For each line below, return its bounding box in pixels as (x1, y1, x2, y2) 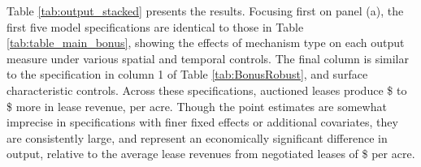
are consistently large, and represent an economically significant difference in (7, 129, 388, 146)
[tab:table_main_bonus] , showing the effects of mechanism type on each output (7, 34, 405, 51)
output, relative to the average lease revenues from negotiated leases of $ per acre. (7, 145, 415, 162)
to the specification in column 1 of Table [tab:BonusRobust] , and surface (7, 66, 368, 83)
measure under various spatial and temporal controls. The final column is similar (7, 49, 409, 66)
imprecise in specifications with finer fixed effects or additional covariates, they (7, 113, 398, 131)
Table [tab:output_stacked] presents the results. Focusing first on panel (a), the (7, 2, 404, 19)
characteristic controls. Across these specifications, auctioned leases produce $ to (7, 81, 407, 98)
